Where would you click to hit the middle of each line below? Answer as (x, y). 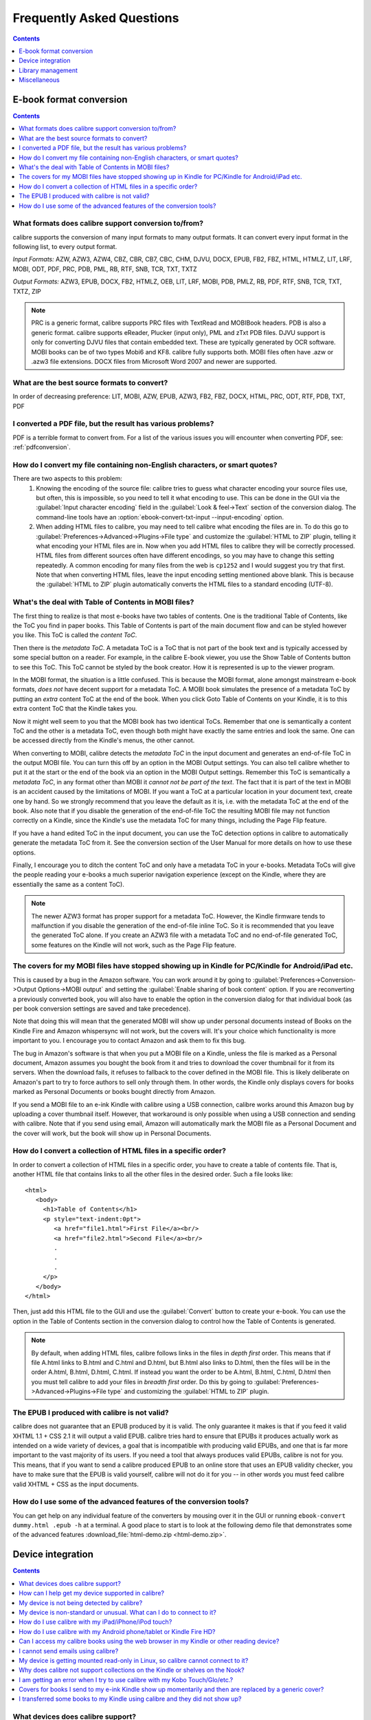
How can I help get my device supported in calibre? (92, 1593)
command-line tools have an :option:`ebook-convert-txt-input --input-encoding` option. (160, 517)
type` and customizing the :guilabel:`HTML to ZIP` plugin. (188, 1391)
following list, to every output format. (65, 247)
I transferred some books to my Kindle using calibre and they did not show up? (130, 1699)
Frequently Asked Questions (96, 18)
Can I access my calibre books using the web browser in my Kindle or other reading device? (149, 1642)
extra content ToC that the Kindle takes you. (75, 709)
